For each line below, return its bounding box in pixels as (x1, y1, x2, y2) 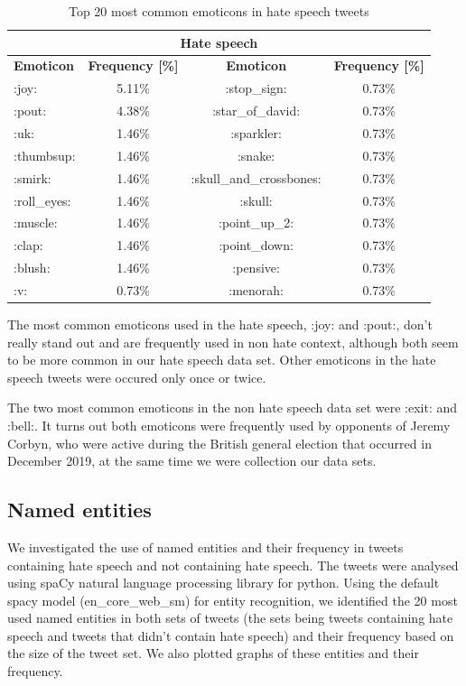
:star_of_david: (212, 101, 301, 120)
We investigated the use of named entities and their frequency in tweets (7, 537, 404, 556)
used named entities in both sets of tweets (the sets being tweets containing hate (7, 608, 453, 627)
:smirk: (14, 168, 51, 187)
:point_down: (219, 236, 294, 255)
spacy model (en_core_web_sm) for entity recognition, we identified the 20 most (7, 590, 458, 609)
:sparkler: (230, 123, 282, 142)
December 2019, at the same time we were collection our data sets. (7, 451, 377, 470)
